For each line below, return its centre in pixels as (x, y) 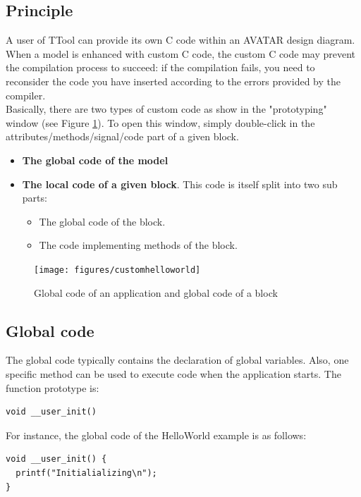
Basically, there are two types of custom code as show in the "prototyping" (166, 109)
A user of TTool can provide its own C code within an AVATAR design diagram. (180, 40)
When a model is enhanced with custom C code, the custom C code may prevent (181, 53)
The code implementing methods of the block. (138, 245)
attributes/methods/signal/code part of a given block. (122, 136)
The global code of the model (95, 160)
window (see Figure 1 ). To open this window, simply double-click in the (160, 122)
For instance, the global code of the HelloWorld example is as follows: (156, 435)
